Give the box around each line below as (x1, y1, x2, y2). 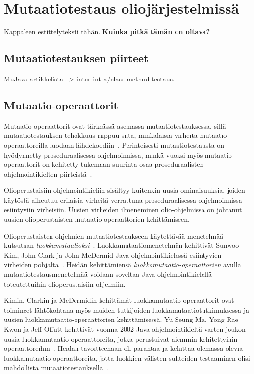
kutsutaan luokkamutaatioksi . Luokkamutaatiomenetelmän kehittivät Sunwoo (4, 240, 239, 250)
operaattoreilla (4, 139, 48, 150)
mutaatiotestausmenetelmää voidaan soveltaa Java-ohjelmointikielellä (4, 269, 212, 279)
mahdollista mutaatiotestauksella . (4, 362, 108, 373)
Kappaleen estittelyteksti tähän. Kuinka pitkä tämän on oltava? (4, 27, 210, 37)
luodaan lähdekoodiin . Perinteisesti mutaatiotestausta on (50, 139, 225, 150)
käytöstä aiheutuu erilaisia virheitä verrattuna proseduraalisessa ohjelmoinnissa (4, 194, 242, 205)
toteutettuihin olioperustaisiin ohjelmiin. (4, 278, 126, 289)
